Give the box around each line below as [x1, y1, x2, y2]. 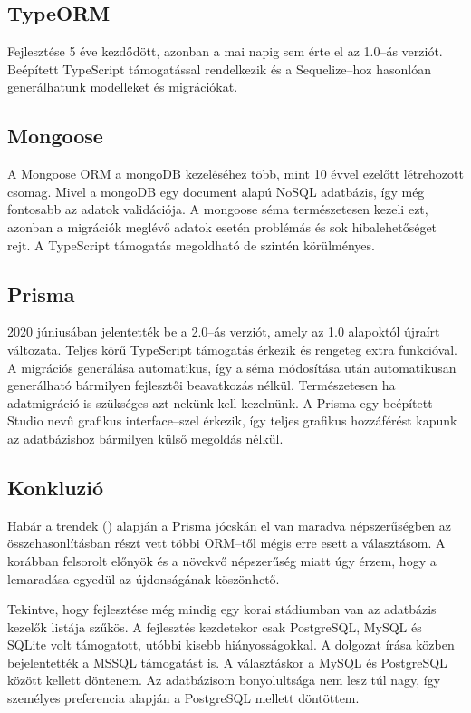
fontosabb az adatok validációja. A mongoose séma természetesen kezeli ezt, [7, 200, 428, 219]
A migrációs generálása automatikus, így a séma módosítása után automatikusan [7, 357, 457, 376]
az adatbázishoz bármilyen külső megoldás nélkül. [7, 428, 284, 447]
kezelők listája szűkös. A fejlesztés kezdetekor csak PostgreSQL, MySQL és [7, 617, 422, 636]
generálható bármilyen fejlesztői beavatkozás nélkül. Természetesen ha [7, 376, 396, 395]
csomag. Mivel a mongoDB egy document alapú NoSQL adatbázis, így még [7, 181, 425, 200]
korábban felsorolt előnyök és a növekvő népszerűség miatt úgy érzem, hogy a [7, 551, 437, 570]
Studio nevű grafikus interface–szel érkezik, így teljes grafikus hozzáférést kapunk [7, 411, 457, 430]
